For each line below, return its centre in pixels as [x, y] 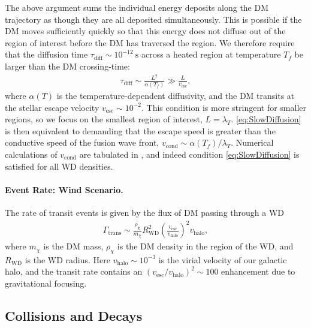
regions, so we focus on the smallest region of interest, [104, 119]
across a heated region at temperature [211, 54]
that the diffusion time [46, 54]
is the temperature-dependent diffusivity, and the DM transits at [176, 95]
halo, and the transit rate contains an [74, 271]
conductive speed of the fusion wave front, [82, 142]
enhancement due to [258, 271]
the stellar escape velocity [52, 107]
